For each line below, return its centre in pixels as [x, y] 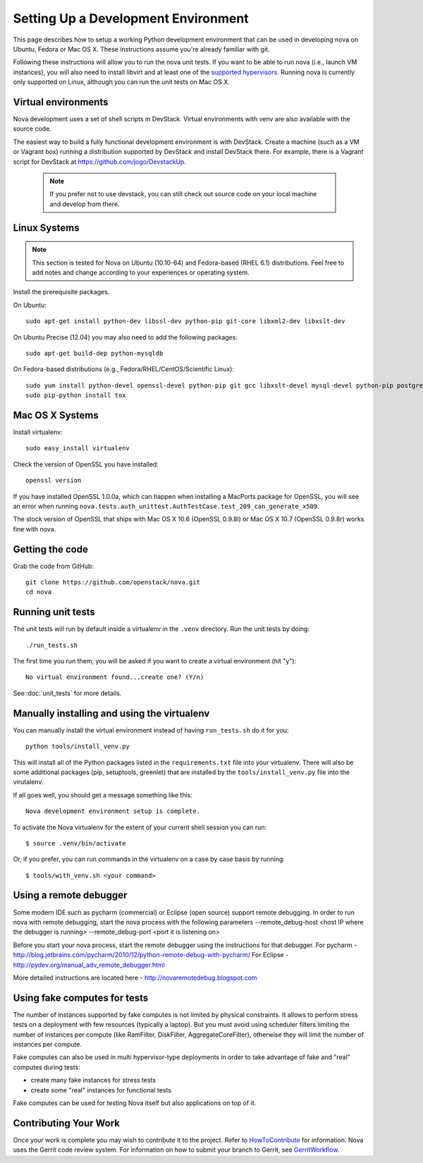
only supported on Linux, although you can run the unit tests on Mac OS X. [122, 82]
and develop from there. [85, 204]
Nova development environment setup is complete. [113, 811]
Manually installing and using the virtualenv [111, 713]
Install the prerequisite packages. [61, 292]
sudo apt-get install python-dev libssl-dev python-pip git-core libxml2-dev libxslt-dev [185, 321]
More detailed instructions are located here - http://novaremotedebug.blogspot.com [135, 977]
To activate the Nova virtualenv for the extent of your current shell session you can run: [140, 827]
